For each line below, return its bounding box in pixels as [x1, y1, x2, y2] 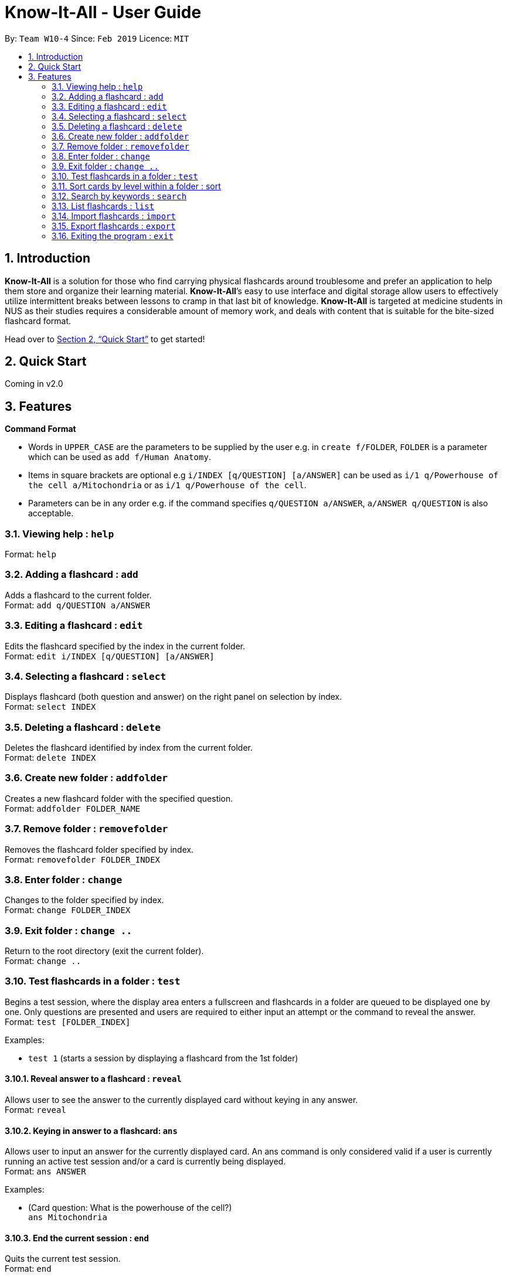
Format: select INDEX [5, 702, 96, 712]
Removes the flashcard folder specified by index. [5, 844, 194, 854]
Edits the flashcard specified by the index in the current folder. [5, 641, 246, 651]
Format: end [5, 1264, 52, 1274]
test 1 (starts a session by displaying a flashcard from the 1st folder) [28, 1053, 298, 1063]
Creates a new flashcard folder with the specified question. [5, 793, 233, 803]
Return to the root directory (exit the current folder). [5, 946, 204, 956]
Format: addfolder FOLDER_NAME [5, 803, 141, 813]
